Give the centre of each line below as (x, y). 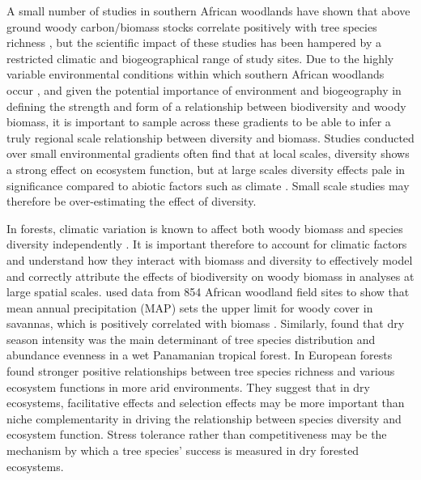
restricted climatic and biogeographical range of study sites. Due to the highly (200, 58)
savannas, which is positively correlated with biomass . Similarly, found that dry (206, 323)
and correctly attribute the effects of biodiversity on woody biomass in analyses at (210, 276)
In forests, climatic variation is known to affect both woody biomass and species (205, 228)
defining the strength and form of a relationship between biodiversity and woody (206, 106)
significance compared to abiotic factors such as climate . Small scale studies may (208, 185)
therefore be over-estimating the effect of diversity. (132, 201)
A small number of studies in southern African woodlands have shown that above (208, 11)
